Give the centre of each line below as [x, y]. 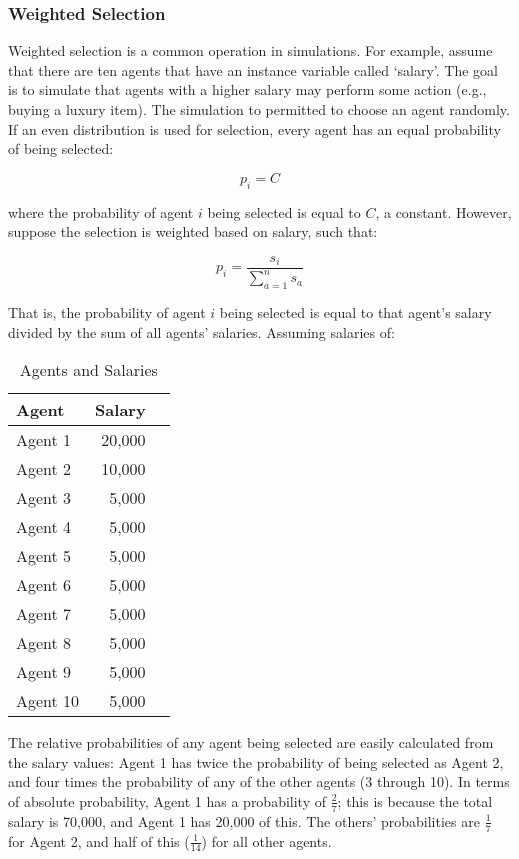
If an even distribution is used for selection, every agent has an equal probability [254, 128]
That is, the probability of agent [107, 311]
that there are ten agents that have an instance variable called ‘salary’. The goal [253, 69]
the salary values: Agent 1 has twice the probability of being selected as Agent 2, [256, 761]
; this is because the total [415, 800]
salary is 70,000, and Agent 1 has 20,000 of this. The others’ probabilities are [244, 820]
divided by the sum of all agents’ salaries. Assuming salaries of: [201, 331]
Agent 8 [44, 643]
